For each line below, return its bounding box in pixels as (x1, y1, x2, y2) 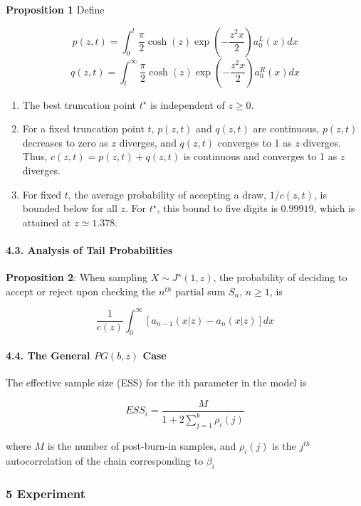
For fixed (22, 186, 62, 201)
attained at (22, 214, 71, 229)
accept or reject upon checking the (6, 283, 156, 298)
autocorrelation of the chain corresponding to (6, 453, 204, 468)
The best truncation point (22, 97, 136, 112)
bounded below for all (22, 201, 117, 216)
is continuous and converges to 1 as (183, 149, 338, 164)
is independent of (150, 97, 225, 112)
